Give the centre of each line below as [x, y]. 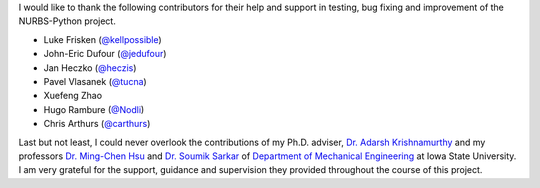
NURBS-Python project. [67, 21]
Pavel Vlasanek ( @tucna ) [95, 81]
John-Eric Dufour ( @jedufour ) [105, 54]
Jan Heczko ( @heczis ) [90, 67]
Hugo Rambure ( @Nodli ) [94, 109]
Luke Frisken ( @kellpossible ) [102, 39]
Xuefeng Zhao [73, 96]
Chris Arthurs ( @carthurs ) [97, 124]
